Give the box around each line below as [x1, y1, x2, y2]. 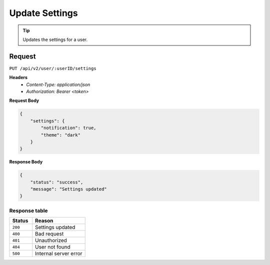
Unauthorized [35, 237, 67, 244]
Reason [35, 217, 53, 224]
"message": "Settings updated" [30, 186, 107, 192]
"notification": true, [40, 125, 97, 131]
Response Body [9, 159, 43, 165]
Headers [9, 74, 27, 80]
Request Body [9, 97, 39, 103]
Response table [9, 207, 48, 214]
